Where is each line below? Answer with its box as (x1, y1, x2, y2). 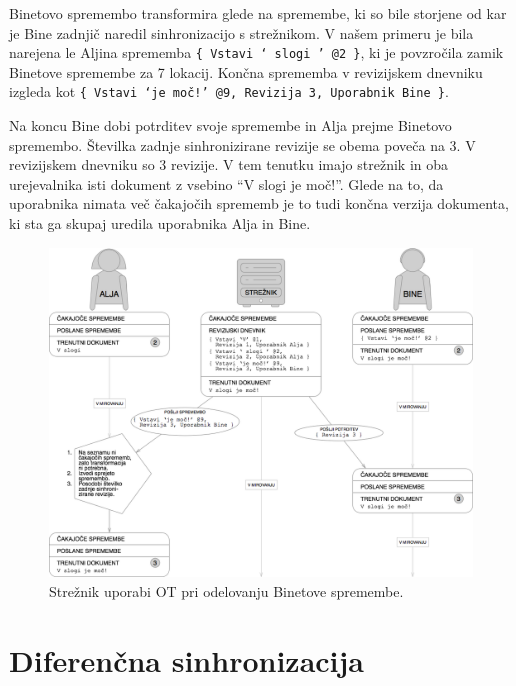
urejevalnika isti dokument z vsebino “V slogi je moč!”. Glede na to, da (9, 173, 444, 194)
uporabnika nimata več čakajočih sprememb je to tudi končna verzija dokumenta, (9, 193, 509, 214)
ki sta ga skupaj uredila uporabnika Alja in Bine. (9, 213, 311, 234)
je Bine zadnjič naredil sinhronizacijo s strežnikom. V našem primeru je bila (9, 22, 474, 43)
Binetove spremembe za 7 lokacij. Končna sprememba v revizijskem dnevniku (9, 61, 483, 82)
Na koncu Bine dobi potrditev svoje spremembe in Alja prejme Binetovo (9, 115, 452, 136)
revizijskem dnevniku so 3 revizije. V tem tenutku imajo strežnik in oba (9, 154, 449, 175)
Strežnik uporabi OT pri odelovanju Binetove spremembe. (49, 580, 404, 601)
